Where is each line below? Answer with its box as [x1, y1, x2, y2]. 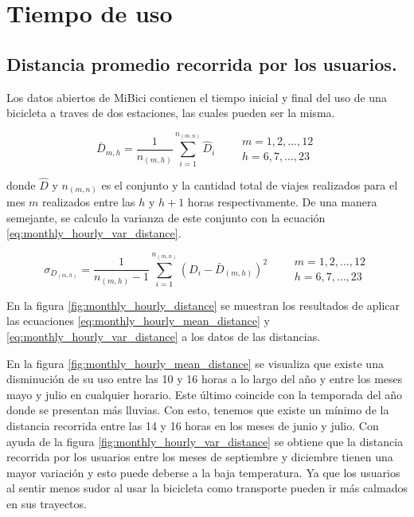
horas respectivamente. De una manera [187, 194, 377, 210]
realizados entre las [42, 194, 135, 210]
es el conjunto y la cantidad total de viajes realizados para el [101, 176, 398, 193]
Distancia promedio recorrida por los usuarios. [6, 51, 397, 76]
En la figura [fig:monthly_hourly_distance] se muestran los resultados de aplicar [6, 296, 400, 313]
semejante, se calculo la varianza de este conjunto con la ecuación [6, 209, 326, 225]
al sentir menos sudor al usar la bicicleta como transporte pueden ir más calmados [6, 480, 408, 496]
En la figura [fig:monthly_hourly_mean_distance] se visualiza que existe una [6, 354, 384, 371]
